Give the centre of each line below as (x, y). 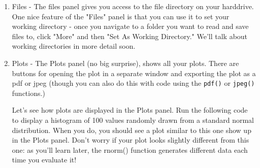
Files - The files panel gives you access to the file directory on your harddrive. (133, 6)
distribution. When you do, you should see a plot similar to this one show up (132, 130)
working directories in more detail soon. (74, 46)
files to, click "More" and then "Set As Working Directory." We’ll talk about (130, 36)
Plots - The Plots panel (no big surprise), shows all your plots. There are (125, 63)
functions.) (28, 93)
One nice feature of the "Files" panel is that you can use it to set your (121, 16)
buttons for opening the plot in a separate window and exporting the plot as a (134, 73)
